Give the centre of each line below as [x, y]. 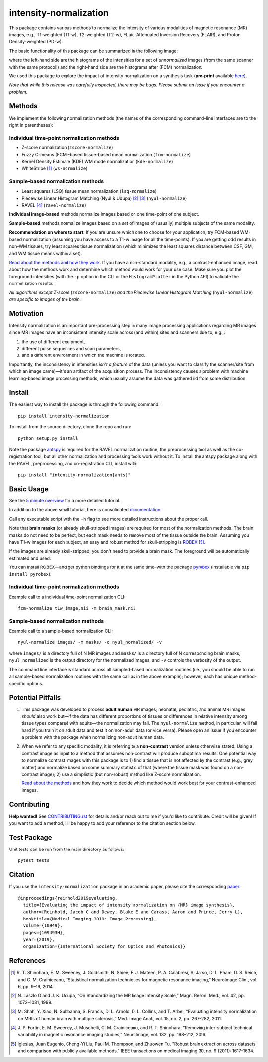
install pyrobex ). [30, 574]
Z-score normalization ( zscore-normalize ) [67, 148]
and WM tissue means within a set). [46, 253]
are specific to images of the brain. [45, 299]
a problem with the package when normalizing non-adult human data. [93, 737]
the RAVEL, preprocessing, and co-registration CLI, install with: [73, 463]
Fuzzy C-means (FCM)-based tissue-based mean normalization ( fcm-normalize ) [106, 154]
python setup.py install [48, 438]
